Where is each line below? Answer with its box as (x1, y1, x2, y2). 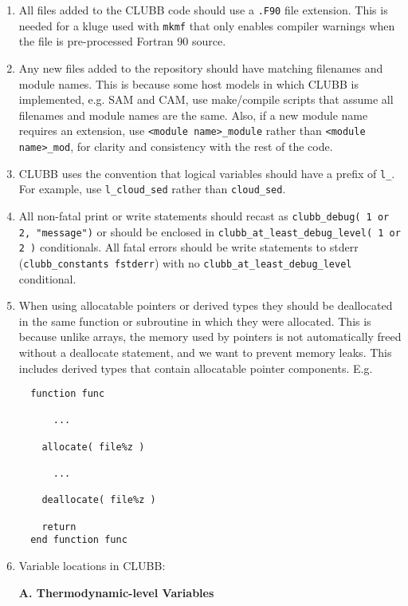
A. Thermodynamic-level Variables (18, 584, 214, 600)
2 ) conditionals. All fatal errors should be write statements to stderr (18, 239, 359, 255)
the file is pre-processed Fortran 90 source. (18, 33, 226, 50)
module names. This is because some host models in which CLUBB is (18, 75, 359, 92)
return (41, 521, 76, 533)
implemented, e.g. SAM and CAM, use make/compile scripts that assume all (18, 91, 394, 108)
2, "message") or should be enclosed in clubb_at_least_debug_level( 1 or (18, 223, 401, 240)
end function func (30, 534, 127, 546)
